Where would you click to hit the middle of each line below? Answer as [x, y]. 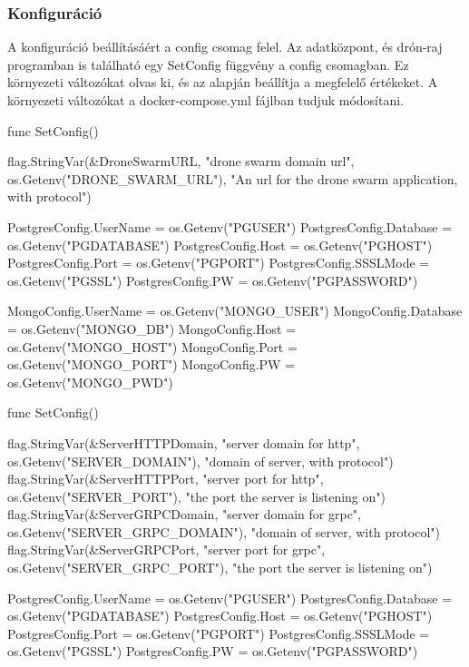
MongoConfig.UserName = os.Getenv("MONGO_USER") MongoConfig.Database [235, 311]
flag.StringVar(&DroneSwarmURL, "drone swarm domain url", [181, 161]
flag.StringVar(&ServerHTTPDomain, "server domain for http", [184, 442]
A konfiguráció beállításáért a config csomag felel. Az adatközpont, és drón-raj [225, 47]
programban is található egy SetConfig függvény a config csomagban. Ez [208, 64]
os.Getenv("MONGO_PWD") [90, 382]
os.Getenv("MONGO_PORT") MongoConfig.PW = [151, 364]
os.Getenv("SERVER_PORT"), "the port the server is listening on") [196, 496]
